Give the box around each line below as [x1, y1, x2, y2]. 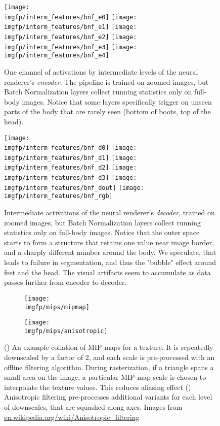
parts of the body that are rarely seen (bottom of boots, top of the [4, 106, 211, 117]
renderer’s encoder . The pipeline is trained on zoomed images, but [4, 76, 209, 87]
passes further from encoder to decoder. [4, 277, 127, 287]
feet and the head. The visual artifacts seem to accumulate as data [4, 267, 211, 277]
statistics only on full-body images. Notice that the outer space [4, 227, 200, 238]
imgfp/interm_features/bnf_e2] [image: [4, 33, 137, 41]
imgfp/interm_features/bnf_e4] [4, 52, 109, 59]
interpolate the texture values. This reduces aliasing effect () [4, 381, 191, 392]
